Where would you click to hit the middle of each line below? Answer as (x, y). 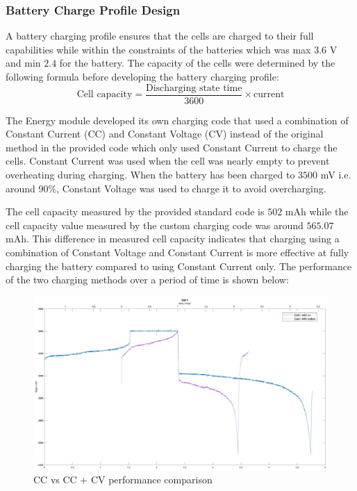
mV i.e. (336, 175)
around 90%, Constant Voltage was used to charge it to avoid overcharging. (166, 188)
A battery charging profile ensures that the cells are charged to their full (160, 36)
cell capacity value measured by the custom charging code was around (155, 225)
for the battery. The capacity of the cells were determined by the (197, 63)
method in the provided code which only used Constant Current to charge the (172, 147)
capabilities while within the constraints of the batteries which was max (158, 49)
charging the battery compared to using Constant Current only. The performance (179, 266)
